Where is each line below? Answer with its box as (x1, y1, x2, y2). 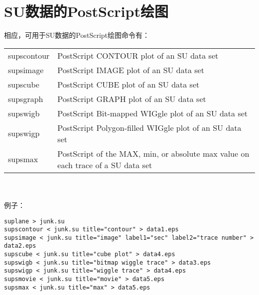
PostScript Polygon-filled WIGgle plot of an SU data (57, 121, 242, 133)
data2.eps (4, 242, 36, 250)
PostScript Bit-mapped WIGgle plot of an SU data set (57, 107, 248, 119)
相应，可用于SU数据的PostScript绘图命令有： (4, 30, 149, 40)
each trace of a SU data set (57, 159, 152, 171)
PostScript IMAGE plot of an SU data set (57, 64, 204, 76)
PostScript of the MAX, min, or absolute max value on (57, 147, 250, 159)
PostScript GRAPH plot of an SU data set (57, 93, 206, 104)
